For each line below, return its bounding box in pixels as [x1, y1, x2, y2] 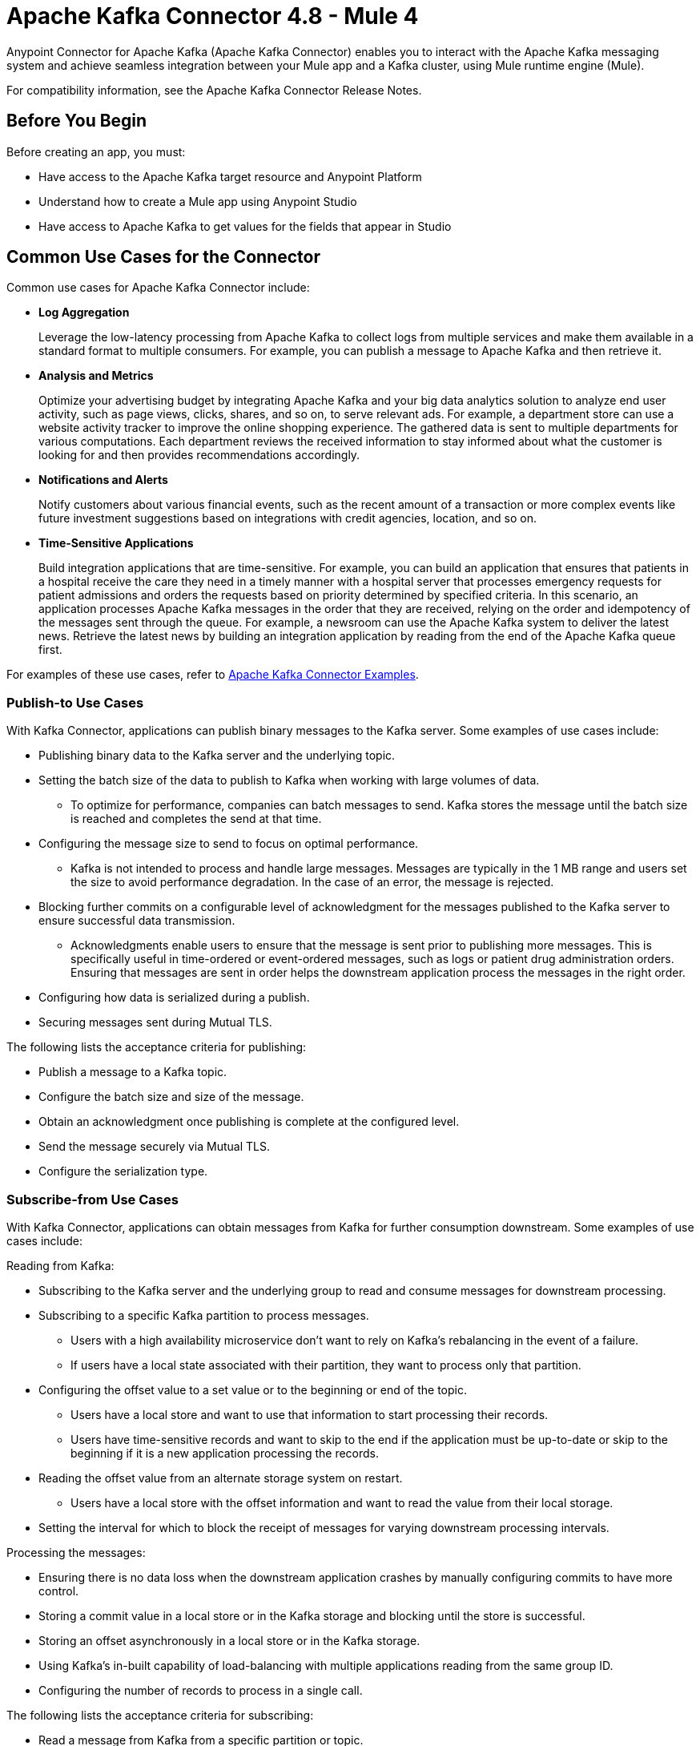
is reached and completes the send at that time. [70, 812, 322, 826]
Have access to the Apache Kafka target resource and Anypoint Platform [38, 169, 422, 183]
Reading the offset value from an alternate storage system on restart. [38, 1470, 403, 1485]
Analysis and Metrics [38, 369, 154, 383]
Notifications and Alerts [38, 473, 168, 487]
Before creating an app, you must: [6, 144, 186, 159]
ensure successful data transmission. [38, 913, 235, 928]
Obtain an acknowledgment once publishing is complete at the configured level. [38, 1115, 460, 1129]
